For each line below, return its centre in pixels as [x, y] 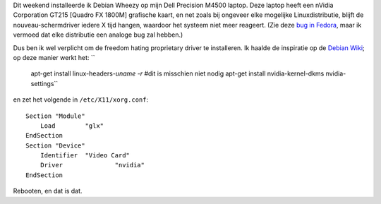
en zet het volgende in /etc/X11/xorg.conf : [80, 100]
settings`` [44, 83]
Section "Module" [55, 116]
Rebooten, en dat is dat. [48, 191]
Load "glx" [72, 126]
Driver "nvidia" [92, 165]
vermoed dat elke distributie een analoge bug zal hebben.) [98, 35]
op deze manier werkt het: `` [54, 57]
